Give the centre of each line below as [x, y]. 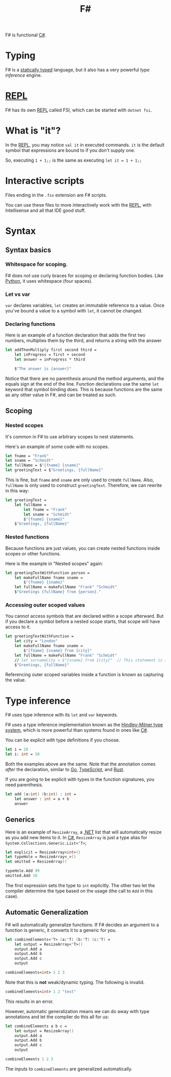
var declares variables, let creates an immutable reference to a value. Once [85, 305]
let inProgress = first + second [50, 355]
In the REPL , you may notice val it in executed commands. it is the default [85, 145]
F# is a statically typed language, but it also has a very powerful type [78, 70]
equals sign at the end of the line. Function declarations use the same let [82, 384]
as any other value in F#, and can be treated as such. [61, 395]
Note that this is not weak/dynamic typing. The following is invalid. [75, 982]
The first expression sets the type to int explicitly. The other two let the [80, 885]
